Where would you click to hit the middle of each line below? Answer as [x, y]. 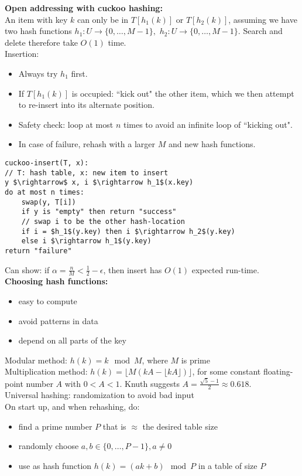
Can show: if [27, 269]
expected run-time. [225, 269]
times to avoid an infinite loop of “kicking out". [208, 124]
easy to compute [48, 300]
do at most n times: [45, 192]
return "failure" [38, 251]
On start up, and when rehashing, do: [72, 407]
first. [79, 73]
